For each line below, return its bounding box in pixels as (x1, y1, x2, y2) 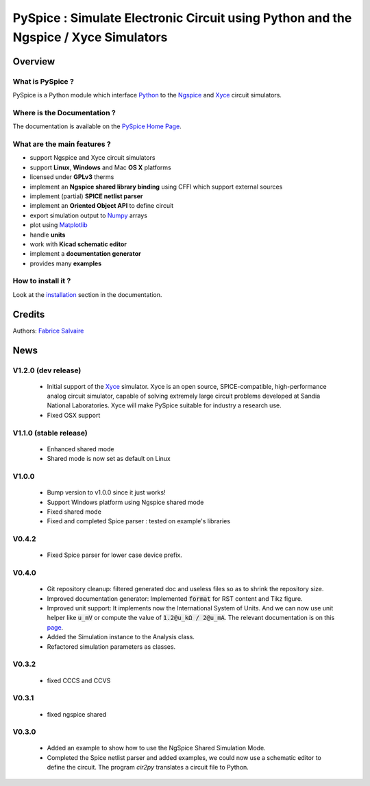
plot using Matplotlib (29, 221, 88, 229)
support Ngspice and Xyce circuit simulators (29, 154, 156, 162)
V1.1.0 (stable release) (12, 428, 88, 438)
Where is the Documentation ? (12, 108, 116, 117)
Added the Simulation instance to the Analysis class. (47, 633, 195, 641)
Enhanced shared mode (47, 444, 114, 453)
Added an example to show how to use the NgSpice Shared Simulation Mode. (47, 744, 267, 752)
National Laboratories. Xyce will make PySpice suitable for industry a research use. (47, 401, 282, 409)
